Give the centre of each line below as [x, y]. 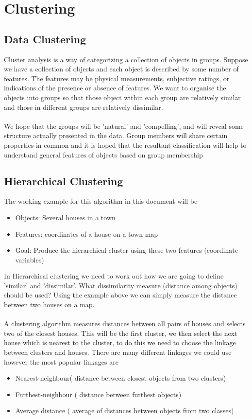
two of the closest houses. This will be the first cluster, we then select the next [121, 333]
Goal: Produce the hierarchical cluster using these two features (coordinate [126, 250]
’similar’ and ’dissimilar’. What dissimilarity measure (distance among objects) [121, 285]
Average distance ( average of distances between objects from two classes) [125, 410]
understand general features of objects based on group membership [103, 154]
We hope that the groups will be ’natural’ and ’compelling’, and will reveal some [124, 126]
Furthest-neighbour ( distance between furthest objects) [98, 394]
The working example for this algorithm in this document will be [101, 201]
